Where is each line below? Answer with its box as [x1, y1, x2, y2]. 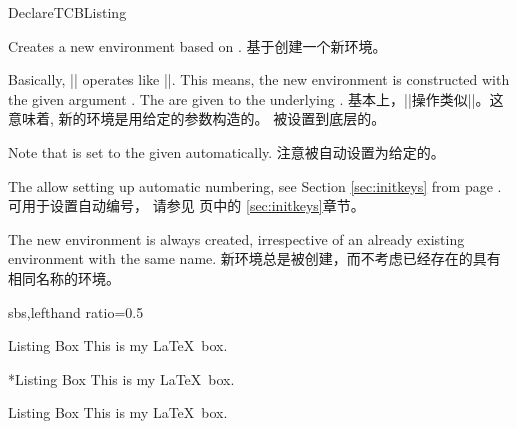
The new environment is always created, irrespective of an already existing [8, 228, 465, 249]
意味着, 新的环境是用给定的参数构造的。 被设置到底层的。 [8, 108, 386, 129]
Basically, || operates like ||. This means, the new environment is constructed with [8, 69, 510, 90]
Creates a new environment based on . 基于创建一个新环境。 [8, 35, 387, 56]
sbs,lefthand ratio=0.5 [8, 301, 144, 322]
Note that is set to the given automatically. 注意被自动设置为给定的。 [8, 141, 445, 162]
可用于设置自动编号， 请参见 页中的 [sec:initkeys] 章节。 [8, 195, 365, 216]
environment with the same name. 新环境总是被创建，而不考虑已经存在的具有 [8, 248, 501, 269]
